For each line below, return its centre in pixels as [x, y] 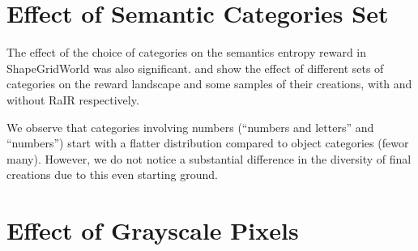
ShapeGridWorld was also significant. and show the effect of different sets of [195, 68]
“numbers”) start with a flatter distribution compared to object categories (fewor [208, 143]
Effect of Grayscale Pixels [153, 230]
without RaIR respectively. [73, 99]
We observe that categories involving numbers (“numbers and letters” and [190, 127]
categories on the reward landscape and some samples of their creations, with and [209, 84]
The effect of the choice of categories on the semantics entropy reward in [187, 52]
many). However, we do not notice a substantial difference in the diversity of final [209, 158]
